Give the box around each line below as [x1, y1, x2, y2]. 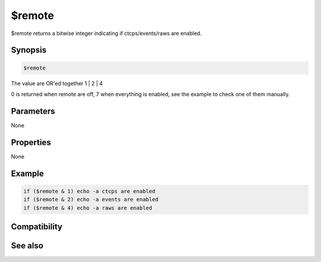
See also [11, 241, 44, 251]
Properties [11, 137, 51, 147]
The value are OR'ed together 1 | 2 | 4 [11, 80, 103, 87]
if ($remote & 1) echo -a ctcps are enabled [23, 188, 156, 194]
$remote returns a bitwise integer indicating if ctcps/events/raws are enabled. [11, 30, 202, 37]
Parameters [11, 106, 55, 116]
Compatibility [11, 222, 62, 232]
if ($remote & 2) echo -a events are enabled [23, 196, 159, 203]
